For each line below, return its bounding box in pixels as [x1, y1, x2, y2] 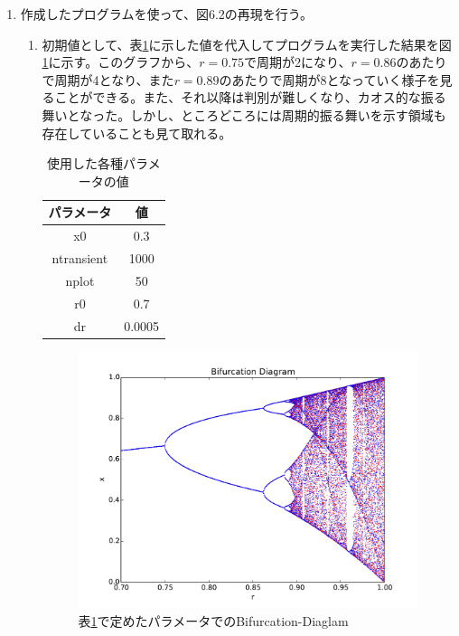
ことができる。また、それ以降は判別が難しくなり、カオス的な [54, 88, 421, 107]
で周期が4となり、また [42, 70, 174, 89]
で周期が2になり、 [244, 52, 351, 71]
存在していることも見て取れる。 [42, 123, 232, 142]
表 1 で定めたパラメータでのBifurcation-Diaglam [78, 611, 349, 630]
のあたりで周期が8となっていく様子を [219, 70, 440, 89]
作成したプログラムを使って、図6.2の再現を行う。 [20, 5, 314, 23]
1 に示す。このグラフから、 [42, 52, 200, 71]
